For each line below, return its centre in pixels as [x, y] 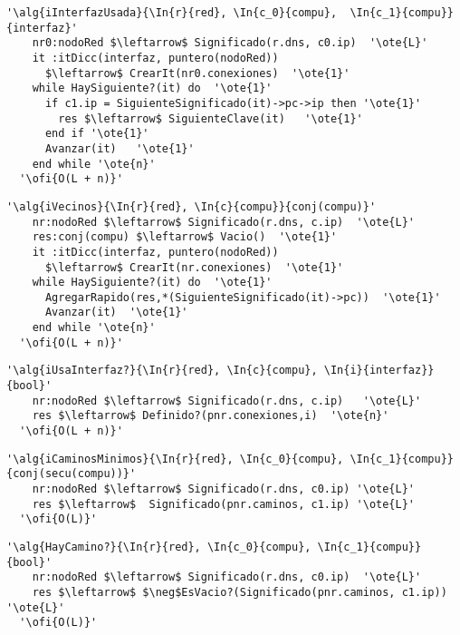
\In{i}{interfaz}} [379, 371]
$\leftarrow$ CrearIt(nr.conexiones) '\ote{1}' [194, 267]
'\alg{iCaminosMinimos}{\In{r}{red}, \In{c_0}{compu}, [175, 459]
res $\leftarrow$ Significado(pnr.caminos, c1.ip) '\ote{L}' [224, 504]
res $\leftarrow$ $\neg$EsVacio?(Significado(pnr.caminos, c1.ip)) [240, 592]
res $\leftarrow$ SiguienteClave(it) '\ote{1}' [211, 118]
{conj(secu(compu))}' [72, 474]
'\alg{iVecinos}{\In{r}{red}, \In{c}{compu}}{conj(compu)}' [192, 206]
